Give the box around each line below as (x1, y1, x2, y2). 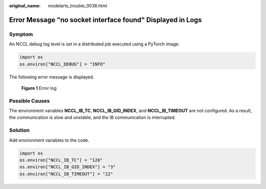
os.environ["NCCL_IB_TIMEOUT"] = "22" (19, 171, 113, 177)
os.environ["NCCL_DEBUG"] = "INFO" (19, 61, 105, 67)
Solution (9, 127, 30, 134)
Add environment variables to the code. (9, 137, 90, 143)
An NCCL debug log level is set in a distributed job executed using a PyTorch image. (9, 41, 180, 47)
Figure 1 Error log (21, 85, 57, 91)
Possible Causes (9, 97, 50, 104)
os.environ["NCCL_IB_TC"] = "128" (19, 157, 103, 163)
